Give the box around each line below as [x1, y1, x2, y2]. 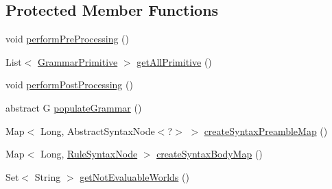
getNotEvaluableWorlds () [80, 169, 189, 184]
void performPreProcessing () [5, 32, 130, 46]
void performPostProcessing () [5, 77, 133, 92]
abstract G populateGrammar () [5, 100, 142, 114]
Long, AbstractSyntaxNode [40, 123, 155, 138]
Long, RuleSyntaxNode [40, 147, 138, 161]
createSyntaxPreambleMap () [204, 123, 328, 138]
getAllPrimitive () [137, 54, 212, 68]
